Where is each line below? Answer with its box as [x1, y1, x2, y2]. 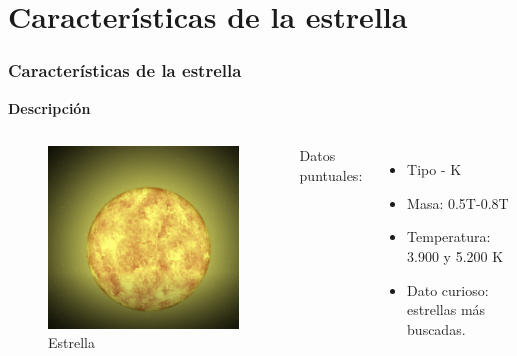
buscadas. [407, 318, 466, 339]
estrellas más [407, 299, 486, 320]
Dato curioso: [407, 279, 489, 300]
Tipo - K [407, 159, 462, 180]
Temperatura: [407, 226, 491, 247]
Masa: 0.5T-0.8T [407, 192, 509, 213]
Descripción [8, 97, 91, 118]
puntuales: [299, 164, 363, 185]
